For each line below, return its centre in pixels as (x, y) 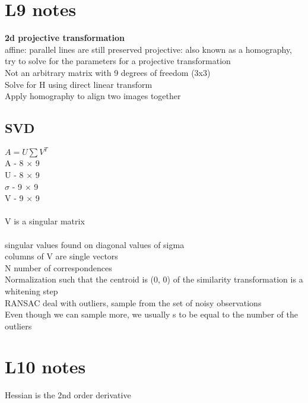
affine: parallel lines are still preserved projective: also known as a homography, (149, 49)
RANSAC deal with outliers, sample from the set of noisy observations (133, 302)
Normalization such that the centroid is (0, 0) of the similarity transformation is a (154, 279)
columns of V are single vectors (61, 256)
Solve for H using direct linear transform (79, 84)
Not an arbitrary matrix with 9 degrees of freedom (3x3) (108, 72)
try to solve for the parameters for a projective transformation (118, 61)
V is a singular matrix (45, 221)
